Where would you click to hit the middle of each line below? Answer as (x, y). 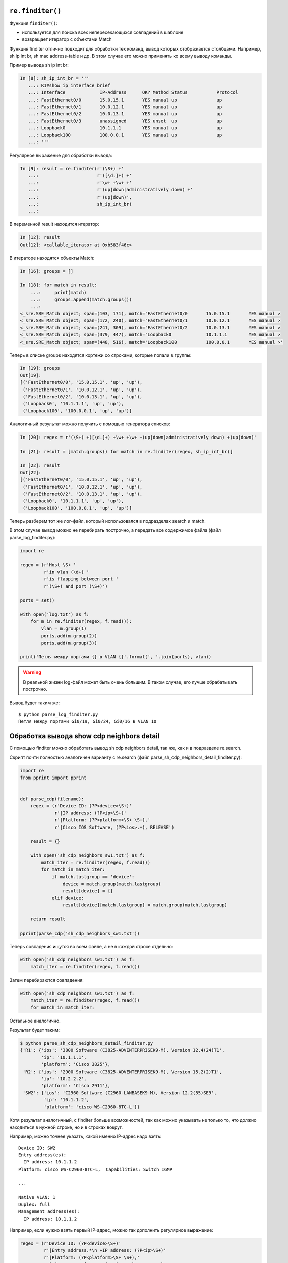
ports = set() (37, 600)
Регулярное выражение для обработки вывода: (61, 155)
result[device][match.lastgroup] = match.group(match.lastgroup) (145, 905)
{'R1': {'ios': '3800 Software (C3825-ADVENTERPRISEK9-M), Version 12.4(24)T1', (122, 1050)
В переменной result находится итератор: (54, 224)
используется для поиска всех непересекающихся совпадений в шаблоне (103, 32)
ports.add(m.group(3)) (69, 643)
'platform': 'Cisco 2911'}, (76, 1086)
